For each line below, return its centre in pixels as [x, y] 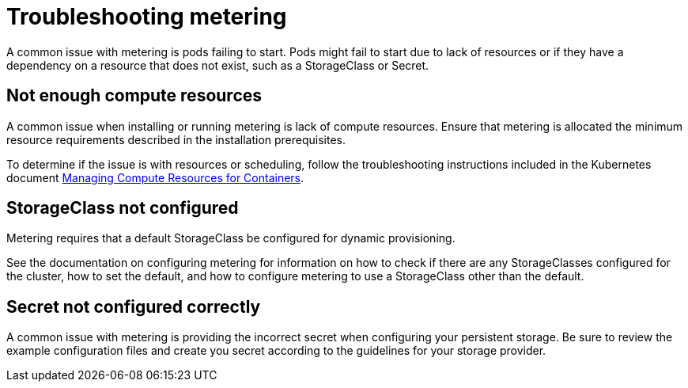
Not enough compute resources [134, 96]
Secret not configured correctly [134, 306]
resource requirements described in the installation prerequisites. [176, 139]
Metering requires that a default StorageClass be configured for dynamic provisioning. [231, 238]
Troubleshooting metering [147, 17]
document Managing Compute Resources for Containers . [155, 177]
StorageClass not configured [123, 208]
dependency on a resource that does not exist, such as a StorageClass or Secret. [218, 65]
